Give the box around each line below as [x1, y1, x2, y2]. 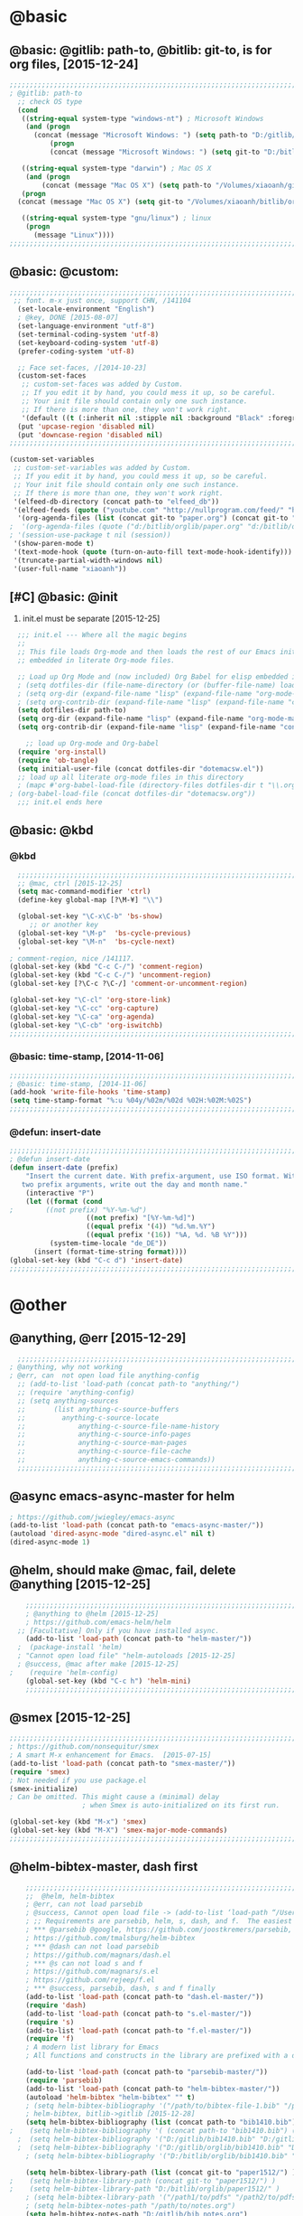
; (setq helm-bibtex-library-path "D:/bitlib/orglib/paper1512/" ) [9, 2184, 280, 2193]
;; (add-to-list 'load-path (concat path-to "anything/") [17, 1380, 241, 1389]
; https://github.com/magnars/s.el [25, 1967, 160, 1977]
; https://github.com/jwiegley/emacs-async [9, 1512, 176, 1522]
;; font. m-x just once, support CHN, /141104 [13, 296, 192, 305]
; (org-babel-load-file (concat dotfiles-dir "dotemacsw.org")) [9, 789, 256, 799]
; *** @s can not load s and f [25, 1958, 143, 1967]
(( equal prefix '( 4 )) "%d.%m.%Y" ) [86, 1222, 216, 1231]
